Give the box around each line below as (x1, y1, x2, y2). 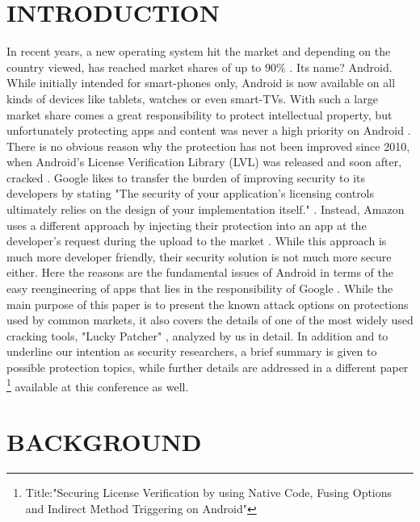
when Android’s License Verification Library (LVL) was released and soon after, (6, 153, 402, 170)
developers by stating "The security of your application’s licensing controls (6, 185, 375, 202)
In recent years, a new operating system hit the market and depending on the (6, 43, 391, 60)
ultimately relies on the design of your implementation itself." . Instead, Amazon (6, 201, 405, 218)
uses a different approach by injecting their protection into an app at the (6, 216, 367, 233)
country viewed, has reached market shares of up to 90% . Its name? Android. (6, 58, 393, 75)
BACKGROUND (6, 425, 202, 458)
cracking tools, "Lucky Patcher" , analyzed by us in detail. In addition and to (6, 327, 388, 344)
